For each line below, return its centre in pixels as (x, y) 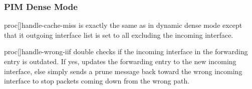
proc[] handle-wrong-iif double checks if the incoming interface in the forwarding (126, 51)
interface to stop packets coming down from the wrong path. (97, 81)
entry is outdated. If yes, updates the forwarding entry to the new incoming (120, 61)
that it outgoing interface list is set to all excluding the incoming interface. (119, 35)
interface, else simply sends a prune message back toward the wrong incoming (123, 71)
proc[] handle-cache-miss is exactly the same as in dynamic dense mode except (123, 25)
